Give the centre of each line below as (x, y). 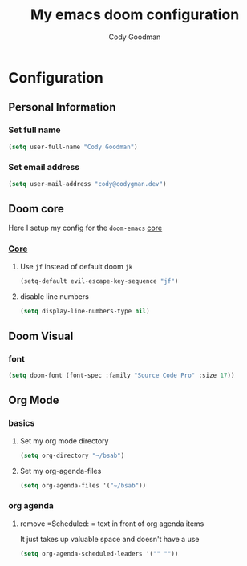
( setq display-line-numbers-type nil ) (85, 311)
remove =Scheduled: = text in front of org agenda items (112, 524)
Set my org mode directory (64, 441)
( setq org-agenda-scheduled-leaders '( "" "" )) (99, 554)
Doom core (36, 209)
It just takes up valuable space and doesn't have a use (109, 539)
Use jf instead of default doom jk (76, 266)
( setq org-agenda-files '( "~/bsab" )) (83, 485)
